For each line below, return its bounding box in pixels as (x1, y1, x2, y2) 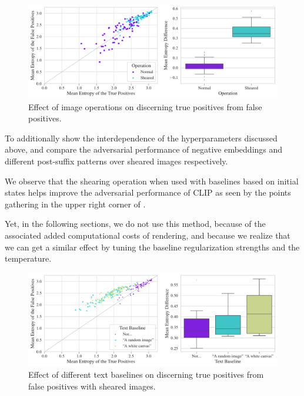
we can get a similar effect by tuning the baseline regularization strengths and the (5, 240, 300, 253)
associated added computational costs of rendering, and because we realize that (5, 229, 290, 241)
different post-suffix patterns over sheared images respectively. (5, 154, 228, 167)
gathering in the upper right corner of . (5, 197, 146, 210)
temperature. (5, 252, 52, 265)
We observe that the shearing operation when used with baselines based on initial (5, 174, 299, 187)
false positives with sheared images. (28, 379, 156, 392)
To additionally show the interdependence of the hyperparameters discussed (5, 131, 278, 144)
